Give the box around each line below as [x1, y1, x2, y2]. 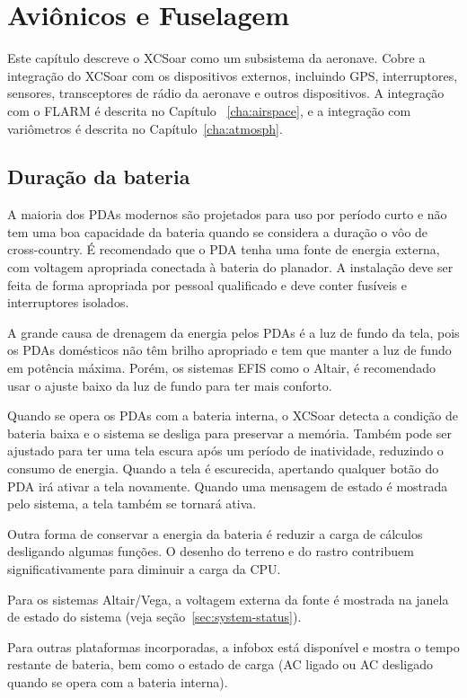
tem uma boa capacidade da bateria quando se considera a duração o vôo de [7, 222, 428, 241]
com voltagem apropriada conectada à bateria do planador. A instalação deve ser [7, 258, 454, 277]
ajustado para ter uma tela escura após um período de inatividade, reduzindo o [7, 441, 444, 460]
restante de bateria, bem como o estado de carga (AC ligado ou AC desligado [7, 655, 433, 674]
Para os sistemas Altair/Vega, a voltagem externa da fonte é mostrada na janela [7, 589, 449, 608]
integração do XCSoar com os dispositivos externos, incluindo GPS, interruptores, [7, 66, 458, 84]
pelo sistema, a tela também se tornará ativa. [7, 494, 257, 513]
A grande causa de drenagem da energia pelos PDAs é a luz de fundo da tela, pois [7, 322, 460, 341]
